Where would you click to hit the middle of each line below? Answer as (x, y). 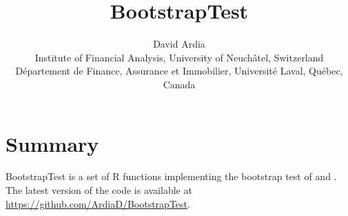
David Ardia (179, 44)
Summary (52, 143)
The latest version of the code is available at (99, 190)
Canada (179, 84)
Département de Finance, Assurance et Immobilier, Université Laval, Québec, (179, 71)
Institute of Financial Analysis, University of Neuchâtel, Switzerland (179, 57)
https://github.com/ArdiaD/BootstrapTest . (98, 203)
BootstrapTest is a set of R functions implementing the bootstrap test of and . (171, 176)
